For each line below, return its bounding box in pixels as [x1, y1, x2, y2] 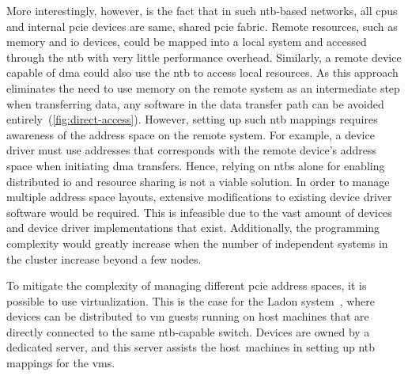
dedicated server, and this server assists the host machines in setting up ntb [6, 339, 376, 355]
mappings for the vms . [6, 355, 115, 371]
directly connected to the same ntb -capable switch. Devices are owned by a [6, 323, 370, 340]
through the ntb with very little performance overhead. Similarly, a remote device [6, 48, 402, 65]
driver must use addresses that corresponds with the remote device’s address [6, 142, 377, 158]
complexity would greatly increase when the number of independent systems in [6, 234, 388, 251]
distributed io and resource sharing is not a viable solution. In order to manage [6, 173, 390, 189]
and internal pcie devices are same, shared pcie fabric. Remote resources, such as [6, 17, 398, 34]
